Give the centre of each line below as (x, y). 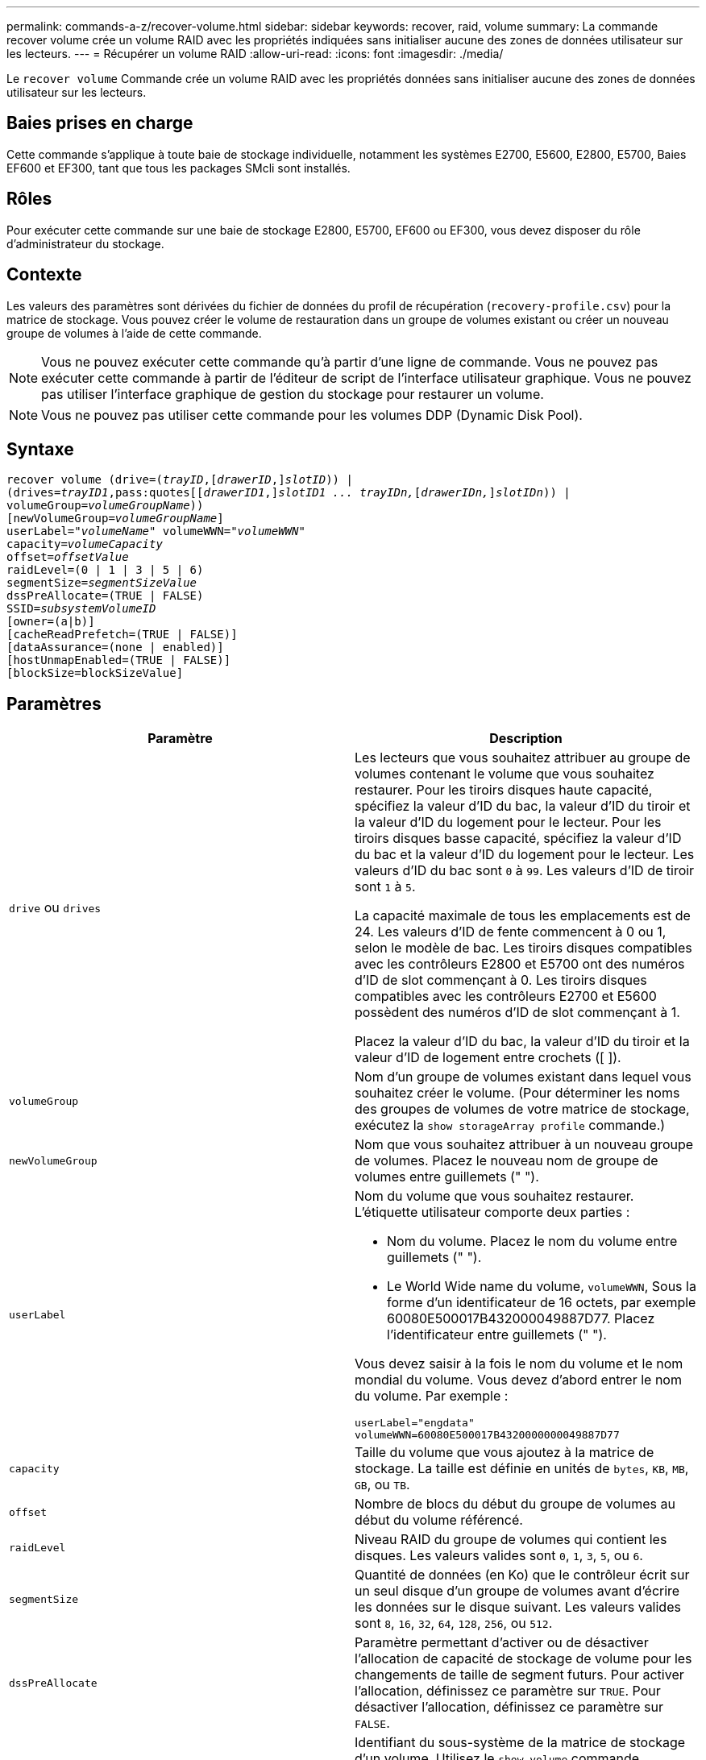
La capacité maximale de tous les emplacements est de (523, 916)
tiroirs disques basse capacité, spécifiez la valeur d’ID (518, 838)
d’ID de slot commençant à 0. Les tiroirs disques (501, 980)
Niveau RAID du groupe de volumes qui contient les (511, 1540)
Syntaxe (40, 449)
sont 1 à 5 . (385, 887)
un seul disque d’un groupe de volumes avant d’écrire (517, 1591)
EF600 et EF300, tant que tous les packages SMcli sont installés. (179, 168)
